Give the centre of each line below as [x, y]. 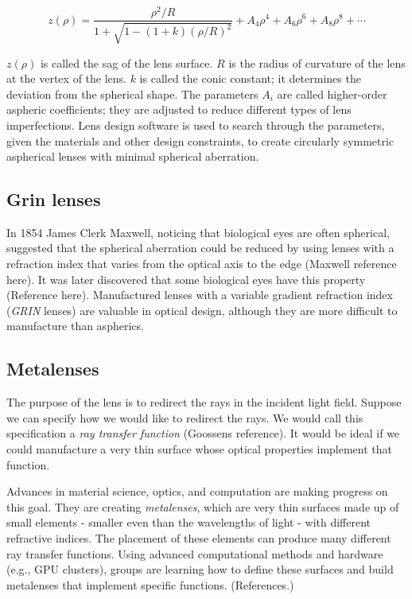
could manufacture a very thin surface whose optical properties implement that [199, 449]
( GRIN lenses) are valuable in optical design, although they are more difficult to [202, 310]
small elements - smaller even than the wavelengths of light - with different [189, 522]
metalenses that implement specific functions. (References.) [150, 584]
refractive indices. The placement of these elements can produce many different [199, 538]
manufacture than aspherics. [75, 326]
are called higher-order [332, 93]
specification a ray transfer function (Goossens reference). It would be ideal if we [203, 433]
